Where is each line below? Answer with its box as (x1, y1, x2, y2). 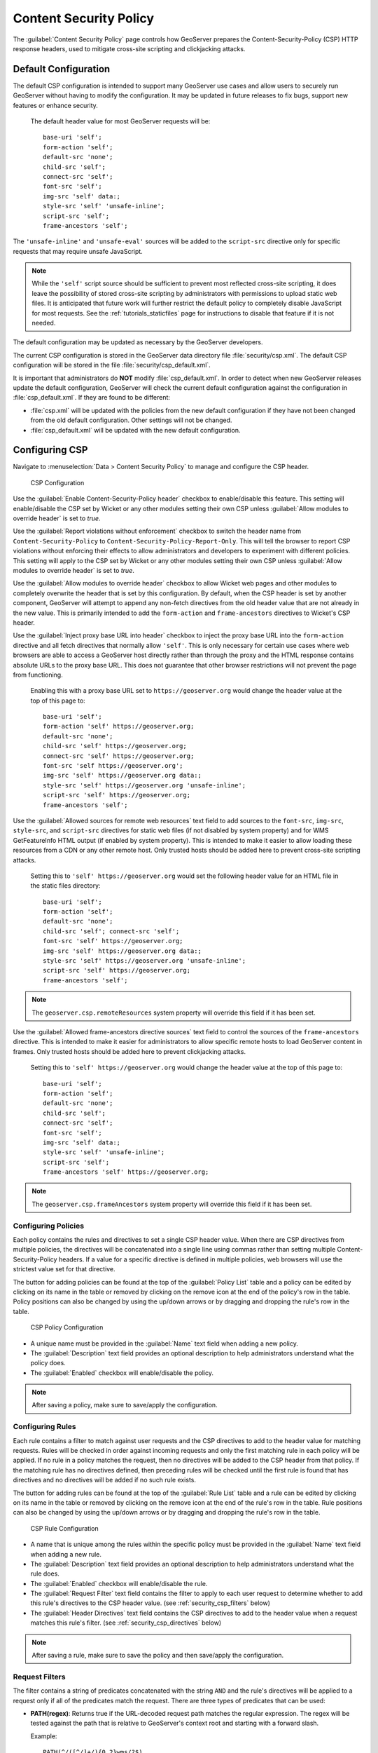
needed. (31, 319, 56, 327)
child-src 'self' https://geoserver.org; (43, 742, 187, 750)
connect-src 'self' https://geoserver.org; (43, 752, 195, 760)
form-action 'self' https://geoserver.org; (43, 722, 195, 731)
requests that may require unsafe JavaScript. (13, 247, 143, 255)
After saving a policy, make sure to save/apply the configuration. (31, 1401, 218, 1409)
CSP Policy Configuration (30, 1323, 104, 1332)
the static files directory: (30, 881, 101, 890)
